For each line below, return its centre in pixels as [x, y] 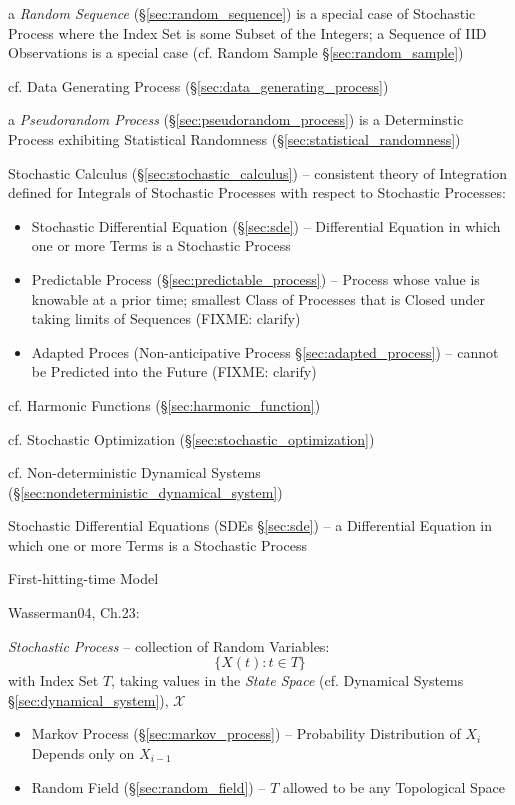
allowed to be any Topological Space [394, 786]
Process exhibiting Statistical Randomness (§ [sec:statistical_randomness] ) [234, 138]
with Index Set [53, 680]
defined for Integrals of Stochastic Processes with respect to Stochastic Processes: [257, 192]
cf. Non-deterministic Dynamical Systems [134, 472]
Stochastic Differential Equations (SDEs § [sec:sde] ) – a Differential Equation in [250, 525]
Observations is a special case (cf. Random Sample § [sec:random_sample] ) [236, 52]
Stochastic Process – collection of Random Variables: [169, 645]
